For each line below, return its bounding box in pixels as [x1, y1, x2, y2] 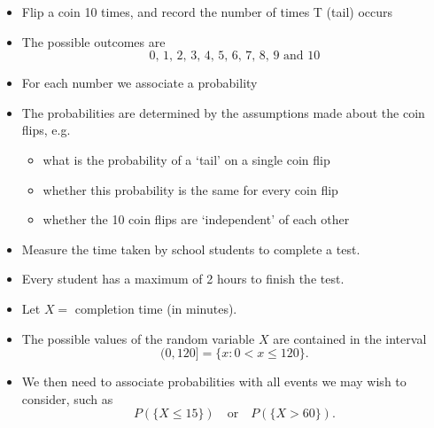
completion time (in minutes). [74, 299, 237, 317]
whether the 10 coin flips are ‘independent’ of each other [43, 210, 350, 229]
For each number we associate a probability [21, 74, 258, 92]
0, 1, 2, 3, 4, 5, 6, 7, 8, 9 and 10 [149, 50, 321, 63]
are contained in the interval [273, 329, 427, 347]
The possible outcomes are [21, 32, 166, 51]
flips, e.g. [21, 121, 71, 139]
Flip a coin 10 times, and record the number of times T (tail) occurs [21, 3, 393, 20]
